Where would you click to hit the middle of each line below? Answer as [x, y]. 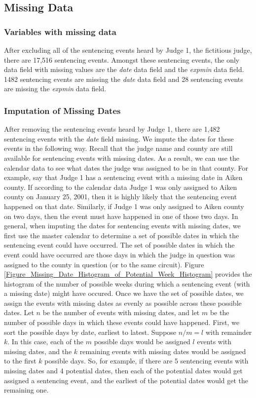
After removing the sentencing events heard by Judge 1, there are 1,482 [112, 129]
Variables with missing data [60, 31]
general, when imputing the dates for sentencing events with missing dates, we [122, 226]
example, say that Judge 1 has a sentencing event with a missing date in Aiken [123, 177]
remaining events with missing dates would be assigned [163, 351]
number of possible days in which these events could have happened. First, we [122, 322]
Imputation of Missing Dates [62, 110]
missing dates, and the [38, 351]
